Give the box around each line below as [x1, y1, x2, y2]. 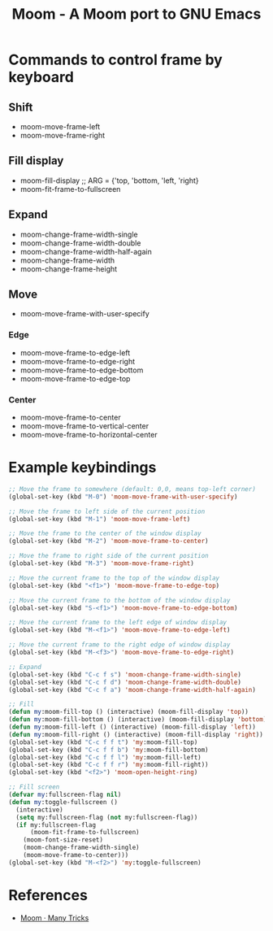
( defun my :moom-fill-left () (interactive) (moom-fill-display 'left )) [8, 723, 256, 732]
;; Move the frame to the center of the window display [8, 529, 201, 537]
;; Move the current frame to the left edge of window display [8, 619, 227, 627]
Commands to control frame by [8, 50, 223, 69]
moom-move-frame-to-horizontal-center [19, 430, 158, 440]
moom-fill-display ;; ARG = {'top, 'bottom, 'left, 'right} [19, 176, 199, 185]
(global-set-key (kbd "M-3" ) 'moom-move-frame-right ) [8, 559, 195, 568]
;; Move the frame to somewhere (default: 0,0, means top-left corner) [8, 485, 256, 493]
